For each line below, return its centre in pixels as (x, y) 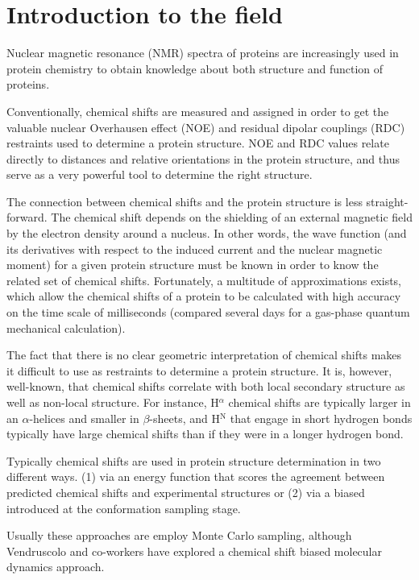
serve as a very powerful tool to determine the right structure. (160, 174)
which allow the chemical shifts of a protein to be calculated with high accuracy (204, 296)
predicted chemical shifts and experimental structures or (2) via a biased (186, 492)
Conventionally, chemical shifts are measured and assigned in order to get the (198, 111)
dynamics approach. (56, 567)
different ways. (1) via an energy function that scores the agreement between (196, 476)
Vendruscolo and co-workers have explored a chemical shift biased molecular (194, 551)
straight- (387, 201)
